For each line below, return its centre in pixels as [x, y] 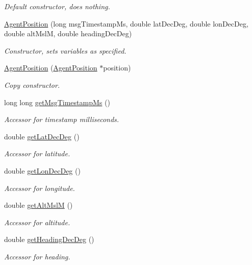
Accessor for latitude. [37, 153]
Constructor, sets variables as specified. [65, 50]
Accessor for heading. [37, 256]
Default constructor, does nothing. [57, 6]
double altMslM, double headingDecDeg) [68, 33]
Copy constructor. [32, 85]
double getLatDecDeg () [42, 136]
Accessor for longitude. [40, 188]
